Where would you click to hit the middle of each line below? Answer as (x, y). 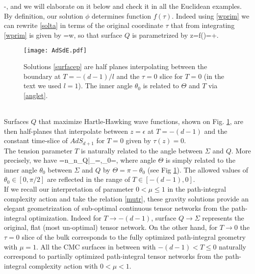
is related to (161, 86)
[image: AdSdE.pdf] (55, 51)
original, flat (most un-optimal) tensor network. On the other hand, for (111, 227)
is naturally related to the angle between (142, 150)
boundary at (42, 76)
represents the (223, 217)
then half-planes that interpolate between (66, 131)
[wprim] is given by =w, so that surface (63, 35)
